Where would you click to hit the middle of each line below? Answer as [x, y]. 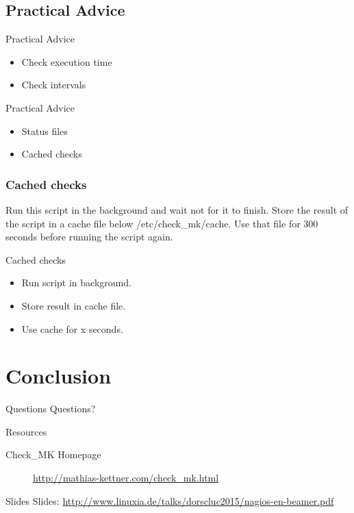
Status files [45, 130]
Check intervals [54, 85]
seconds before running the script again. [89, 237]
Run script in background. [77, 283]
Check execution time [67, 61]
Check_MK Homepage [53, 454]
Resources [26, 431]
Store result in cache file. [74, 305]
